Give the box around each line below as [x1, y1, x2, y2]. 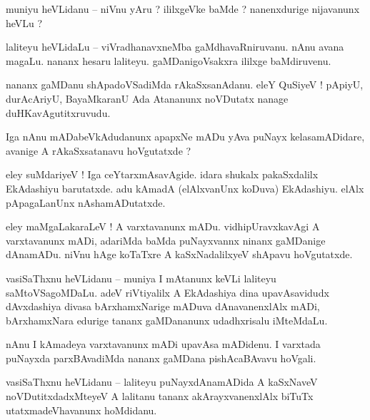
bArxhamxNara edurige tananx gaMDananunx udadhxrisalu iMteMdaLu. [6, 312, 328, 327]
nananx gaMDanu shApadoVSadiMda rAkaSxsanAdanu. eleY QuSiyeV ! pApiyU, [6, 77, 364, 92]
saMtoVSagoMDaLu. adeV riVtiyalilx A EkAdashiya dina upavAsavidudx [6, 285, 329, 299]
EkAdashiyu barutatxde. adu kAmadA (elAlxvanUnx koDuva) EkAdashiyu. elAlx [6, 180, 364, 195]
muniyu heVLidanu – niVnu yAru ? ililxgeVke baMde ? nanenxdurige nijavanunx [6, 1, 360, 16]
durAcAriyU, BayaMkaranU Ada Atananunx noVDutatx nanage [6, 91, 289, 106]
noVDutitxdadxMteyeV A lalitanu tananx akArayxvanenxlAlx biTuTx [6, 389, 314, 404]
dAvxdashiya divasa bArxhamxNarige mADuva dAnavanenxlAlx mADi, [6, 299, 320, 314]
